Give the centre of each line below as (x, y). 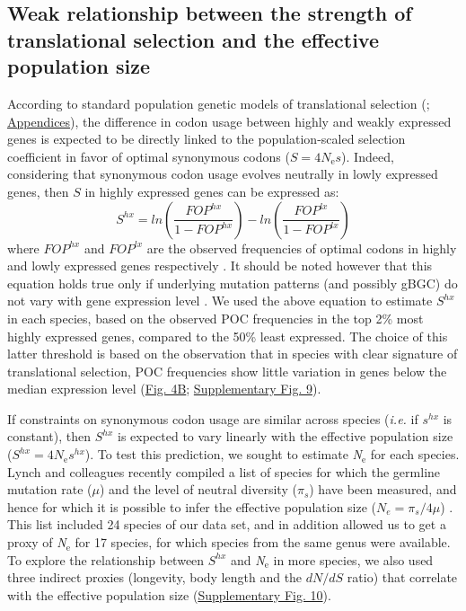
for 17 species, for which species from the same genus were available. (263, 542)
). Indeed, (368, 156)
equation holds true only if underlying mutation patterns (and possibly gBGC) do (233, 283)
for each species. (415, 454)
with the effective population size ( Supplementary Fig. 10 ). (169, 594)
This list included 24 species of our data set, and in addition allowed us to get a (227, 524)
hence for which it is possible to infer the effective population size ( (192, 506)
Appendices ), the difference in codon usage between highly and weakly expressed (229, 121)
